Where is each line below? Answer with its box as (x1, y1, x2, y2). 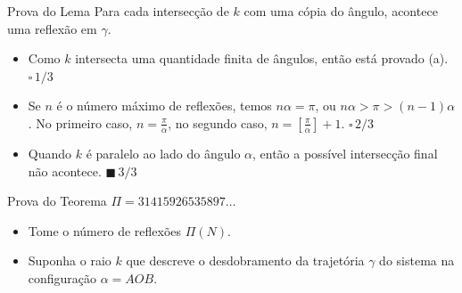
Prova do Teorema (7, 191, 107, 210)
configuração (28, 268, 97, 287)
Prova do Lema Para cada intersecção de (7, 2, 229, 20)
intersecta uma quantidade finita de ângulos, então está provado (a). (75, 49, 449, 68)
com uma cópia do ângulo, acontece (243, 2, 438, 20)
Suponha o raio (28, 251, 111, 270)
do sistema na (379, 251, 455, 270)
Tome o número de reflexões (28, 221, 182, 240)
